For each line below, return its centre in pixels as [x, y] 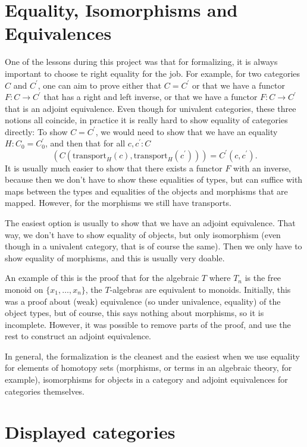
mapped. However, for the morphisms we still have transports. [118, 203]
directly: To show [36, 131]
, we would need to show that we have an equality [187, 131]
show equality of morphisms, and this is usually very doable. [115, 257]
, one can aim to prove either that [100, 85]
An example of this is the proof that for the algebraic [102, 278]
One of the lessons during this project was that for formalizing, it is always [141, 62]
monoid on [24, 289]
